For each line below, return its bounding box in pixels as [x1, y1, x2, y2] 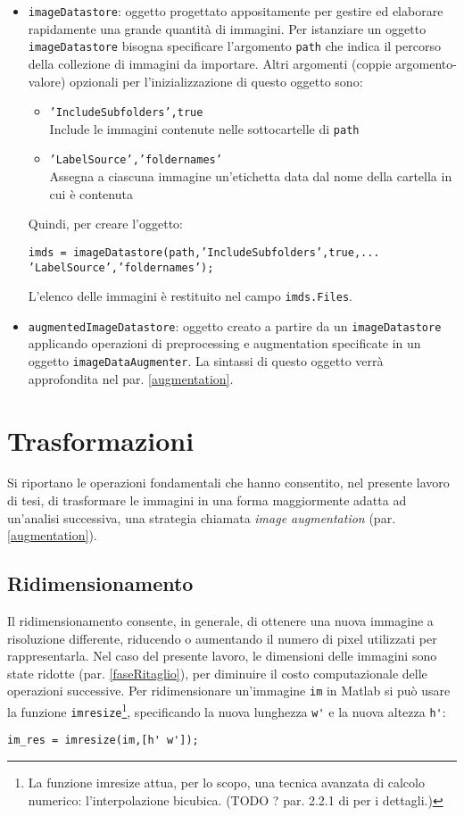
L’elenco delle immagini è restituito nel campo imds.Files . [28, 287, 352, 305]
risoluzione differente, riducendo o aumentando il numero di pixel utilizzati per [7, 629, 437, 647]
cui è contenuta [49, 184, 133, 203]
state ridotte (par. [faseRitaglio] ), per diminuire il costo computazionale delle [7, 663, 427, 682]
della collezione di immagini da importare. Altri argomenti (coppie [28, 54, 392, 72]
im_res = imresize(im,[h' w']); [7, 734, 199, 747]
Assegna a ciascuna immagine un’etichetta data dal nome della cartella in [49, 167, 452, 186]
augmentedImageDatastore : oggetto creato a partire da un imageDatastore [28, 316, 442, 335]
